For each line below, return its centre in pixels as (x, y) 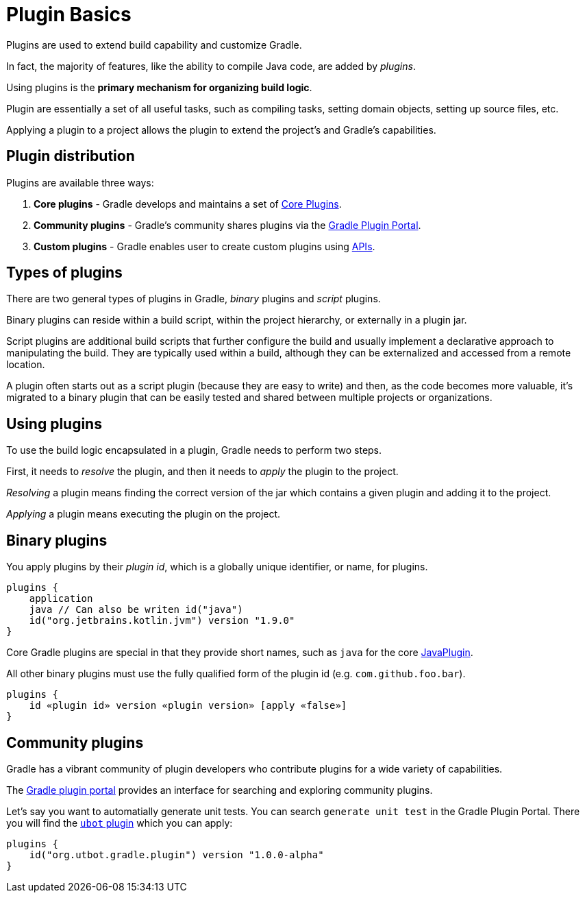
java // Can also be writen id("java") (136, 610)
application (61, 599)
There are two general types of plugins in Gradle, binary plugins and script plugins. (194, 299)
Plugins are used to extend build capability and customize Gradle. (154, 45)
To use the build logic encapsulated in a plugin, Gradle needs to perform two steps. (194, 450)
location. (26, 365)
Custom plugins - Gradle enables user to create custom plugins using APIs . (204, 246)
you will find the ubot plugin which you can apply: (120, 823)
